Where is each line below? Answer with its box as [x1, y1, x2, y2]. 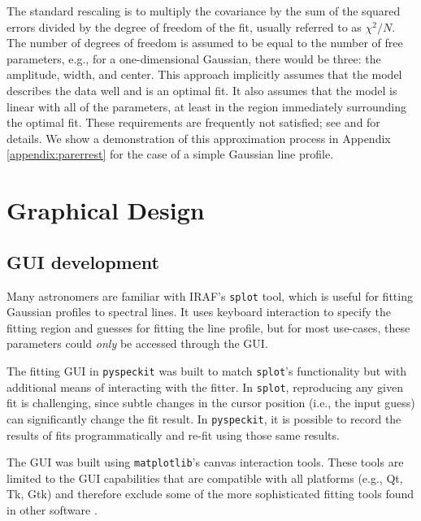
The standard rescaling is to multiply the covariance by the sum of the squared [7, 2, 401, 19]
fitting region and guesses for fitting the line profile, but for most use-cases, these [7, 319, 410, 336]
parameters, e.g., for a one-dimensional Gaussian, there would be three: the [7, 50, 381, 67]
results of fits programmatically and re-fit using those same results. [7, 426, 340, 443]
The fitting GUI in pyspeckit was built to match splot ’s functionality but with [7, 362, 407, 379]
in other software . [7, 501, 98, 518]
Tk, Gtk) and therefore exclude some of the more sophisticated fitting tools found [7, 485, 414, 502]
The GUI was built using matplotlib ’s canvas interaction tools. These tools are [7, 454, 404, 471]
